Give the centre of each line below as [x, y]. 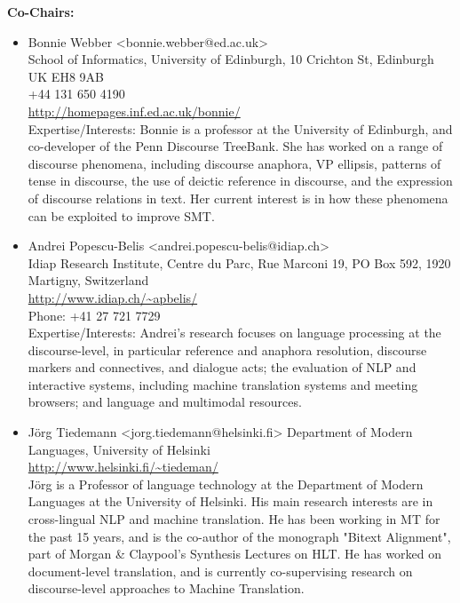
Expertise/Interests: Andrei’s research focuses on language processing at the [234, 333]
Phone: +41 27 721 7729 [94, 315]
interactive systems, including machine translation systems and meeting [223, 384]
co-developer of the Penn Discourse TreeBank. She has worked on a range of [235, 146]
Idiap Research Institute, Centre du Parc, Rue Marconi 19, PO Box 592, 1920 [239, 262]
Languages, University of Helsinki [119, 449]
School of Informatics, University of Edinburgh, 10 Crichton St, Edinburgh [231, 59]
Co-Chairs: [41, 12]
